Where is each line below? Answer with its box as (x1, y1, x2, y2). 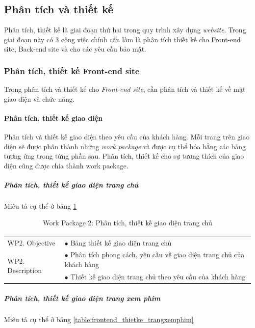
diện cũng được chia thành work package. (4, 160, 128, 170)
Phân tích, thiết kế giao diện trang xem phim (4, 293, 160, 303)
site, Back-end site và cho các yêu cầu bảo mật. (4, 44, 146, 54)
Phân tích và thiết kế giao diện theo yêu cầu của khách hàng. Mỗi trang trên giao (4, 132, 250, 142)
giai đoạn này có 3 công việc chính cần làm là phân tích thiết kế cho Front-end (4, 34, 241, 44)
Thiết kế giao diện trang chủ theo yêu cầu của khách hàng (70, 271, 246, 281)
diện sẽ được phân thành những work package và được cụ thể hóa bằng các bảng (4, 141, 246, 151)
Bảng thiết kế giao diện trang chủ (70, 237, 172, 247)
